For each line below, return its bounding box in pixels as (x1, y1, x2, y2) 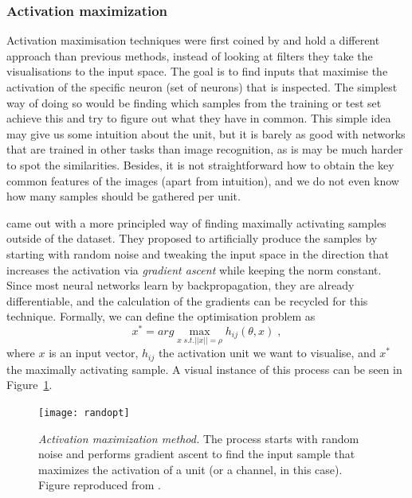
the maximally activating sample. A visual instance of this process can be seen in (6, 360, 402, 377)
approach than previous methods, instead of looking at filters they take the (6, 47, 373, 64)
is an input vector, (49, 344, 139, 361)
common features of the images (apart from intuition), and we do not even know (6, 172, 399, 189)
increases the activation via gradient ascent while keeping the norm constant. (6, 261, 382, 278)
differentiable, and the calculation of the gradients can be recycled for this (6, 292, 368, 309)
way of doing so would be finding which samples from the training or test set (6, 94, 382, 111)
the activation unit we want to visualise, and (158, 344, 376, 361)
